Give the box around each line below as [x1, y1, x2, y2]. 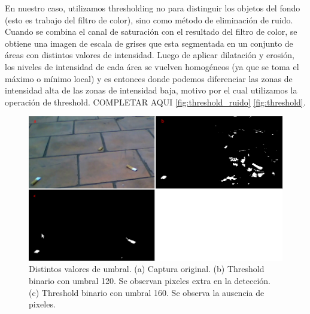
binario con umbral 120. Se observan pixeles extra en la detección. [29, 274, 271, 286]
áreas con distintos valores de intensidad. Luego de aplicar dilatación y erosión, [5, 49, 294, 61]
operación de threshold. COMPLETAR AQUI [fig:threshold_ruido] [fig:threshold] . [5, 95, 306, 108]
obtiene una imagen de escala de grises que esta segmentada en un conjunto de [5, 37, 293, 49]
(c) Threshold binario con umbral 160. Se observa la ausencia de [29, 286, 265, 298]
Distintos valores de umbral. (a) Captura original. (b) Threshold [29, 262, 265, 275]
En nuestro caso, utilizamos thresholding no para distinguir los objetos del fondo [5, 2, 300, 14]
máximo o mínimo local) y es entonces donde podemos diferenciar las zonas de [5, 72, 293, 84]
